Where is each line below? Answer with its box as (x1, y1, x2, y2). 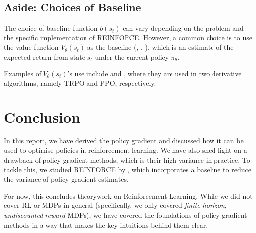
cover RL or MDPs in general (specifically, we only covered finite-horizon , (4, 200, 227, 210)
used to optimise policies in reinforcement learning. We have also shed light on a (4, 145, 247, 155)
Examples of (4, 68, 41, 78)
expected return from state (4, 51, 85, 62)
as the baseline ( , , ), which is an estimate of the (87, 42, 234, 52)
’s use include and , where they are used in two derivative (67, 68, 242, 78)
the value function (4, 42, 59, 52)
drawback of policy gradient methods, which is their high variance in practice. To (4, 155, 250, 165)
